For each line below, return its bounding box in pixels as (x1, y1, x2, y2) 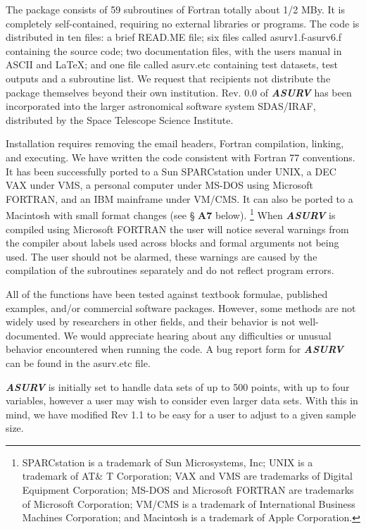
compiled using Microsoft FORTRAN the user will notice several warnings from (6, 221, 349, 236)
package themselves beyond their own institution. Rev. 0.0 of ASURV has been (6, 85, 352, 99)
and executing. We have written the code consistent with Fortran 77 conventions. (6, 149, 355, 164)
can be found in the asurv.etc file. (6, 355, 151, 370)
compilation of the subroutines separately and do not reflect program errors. (6, 263, 334, 278)
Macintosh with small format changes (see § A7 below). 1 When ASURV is (6, 206, 336, 222)
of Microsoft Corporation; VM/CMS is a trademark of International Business (22, 496, 355, 511)
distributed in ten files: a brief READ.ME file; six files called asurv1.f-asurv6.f (6, 30, 342, 44)
